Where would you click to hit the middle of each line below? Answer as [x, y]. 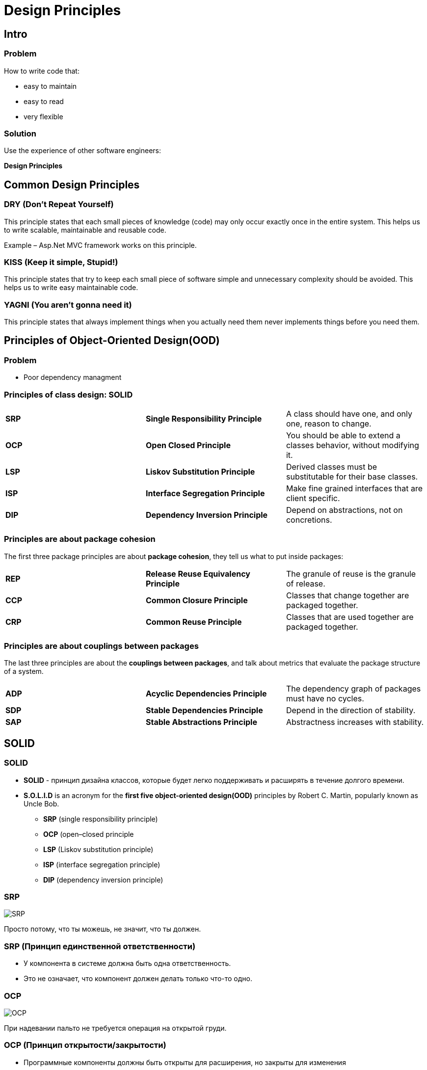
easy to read [44, 101]
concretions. [309, 520]
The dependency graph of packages [353, 689]
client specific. [313, 498]
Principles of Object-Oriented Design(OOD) [112, 341]
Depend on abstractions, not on [344, 510]
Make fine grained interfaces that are [354, 488]
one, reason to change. [329, 423]
